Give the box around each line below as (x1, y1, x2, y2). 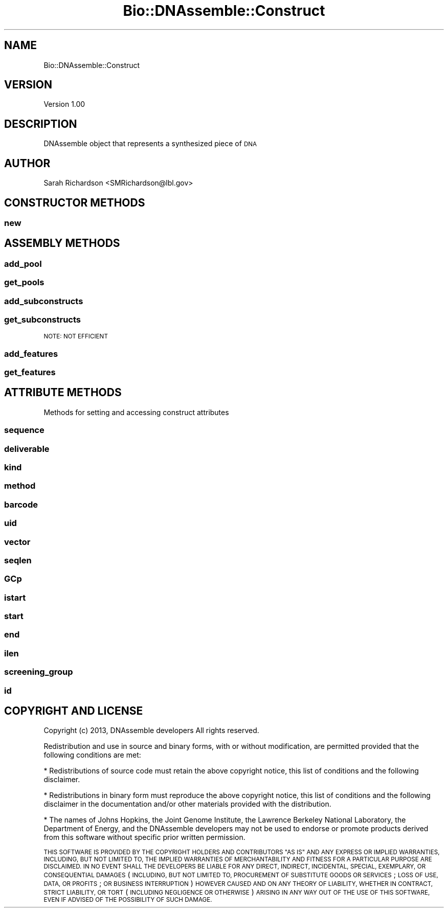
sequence (4, 425, 44, 436)
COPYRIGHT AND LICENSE (4, 704, 143, 717)
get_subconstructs (4, 314, 81, 325)
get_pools (4, 277, 44, 288)
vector (4, 536, 31, 547)
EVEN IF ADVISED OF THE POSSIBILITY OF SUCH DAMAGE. (43, 896, 212, 904)
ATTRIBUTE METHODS (4, 386, 122, 399)
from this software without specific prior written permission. (43, 833, 245, 842)
